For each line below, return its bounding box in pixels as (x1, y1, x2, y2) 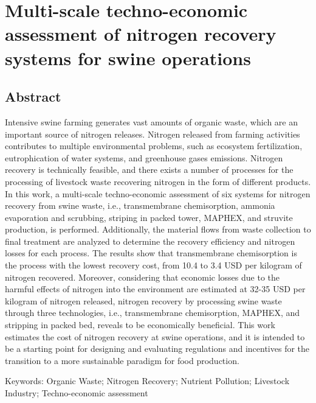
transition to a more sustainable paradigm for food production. (5, 354, 239, 366)
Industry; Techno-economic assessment (5, 387, 148, 399)
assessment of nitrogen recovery (5, 21, 276, 46)
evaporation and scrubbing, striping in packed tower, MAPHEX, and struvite (5, 211, 293, 223)
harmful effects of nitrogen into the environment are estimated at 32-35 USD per (5, 282, 306, 295)
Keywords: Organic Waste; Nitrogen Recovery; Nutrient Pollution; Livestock (5, 374, 290, 387)
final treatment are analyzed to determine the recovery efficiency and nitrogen (5, 234, 295, 247)
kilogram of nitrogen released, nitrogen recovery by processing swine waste (5, 294, 282, 307)
